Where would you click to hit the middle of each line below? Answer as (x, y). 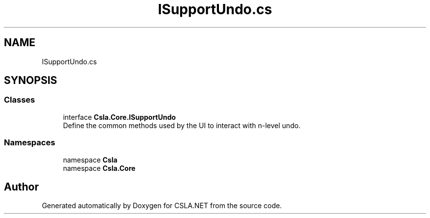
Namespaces (30, 143)
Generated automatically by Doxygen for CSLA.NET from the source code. (162, 206)
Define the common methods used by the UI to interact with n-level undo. (182, 125)
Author (21, 187)
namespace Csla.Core (99, 168)
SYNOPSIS (31, 81)
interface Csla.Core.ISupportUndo (120, 117)
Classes (20, 100)
